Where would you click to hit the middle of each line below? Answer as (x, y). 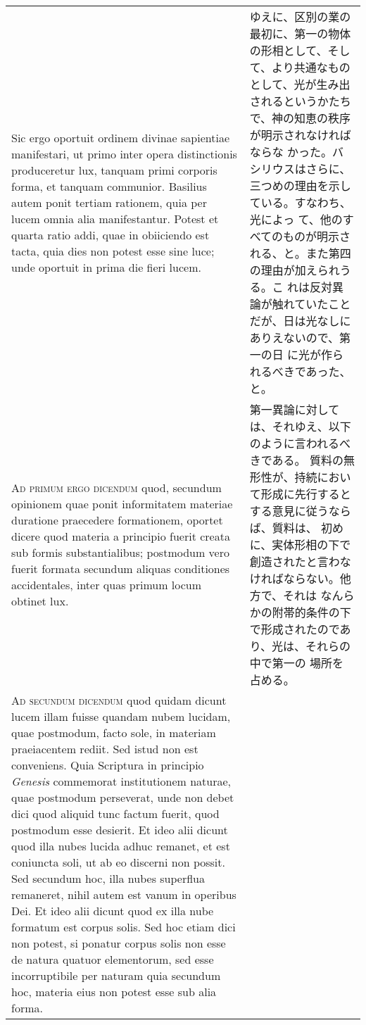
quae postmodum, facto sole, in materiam (114, 732)
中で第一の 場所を (297, 663)
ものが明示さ (317, 236)
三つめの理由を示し (300, 185)
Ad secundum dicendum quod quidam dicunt (119, 700)
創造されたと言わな (300, 561)
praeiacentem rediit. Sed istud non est (105, 749)
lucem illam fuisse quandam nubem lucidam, (121, 716)
